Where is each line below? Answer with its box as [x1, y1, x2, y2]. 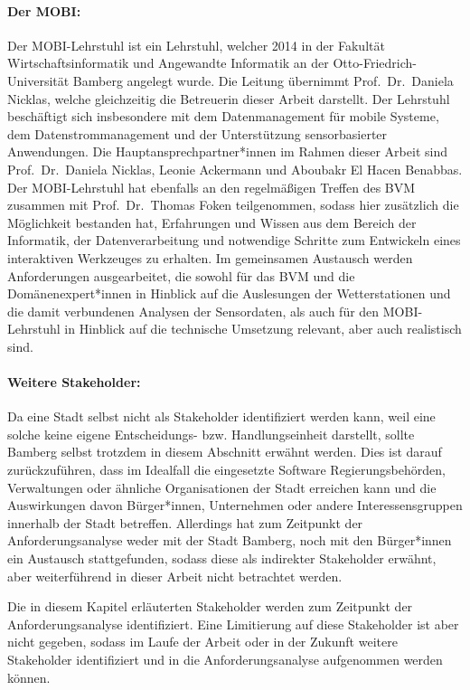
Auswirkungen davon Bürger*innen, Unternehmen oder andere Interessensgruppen [7, 496, 463, 515]
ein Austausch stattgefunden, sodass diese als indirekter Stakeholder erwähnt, [7, 549, 437, 568]
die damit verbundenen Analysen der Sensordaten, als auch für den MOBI [7, 301, 418, 320]
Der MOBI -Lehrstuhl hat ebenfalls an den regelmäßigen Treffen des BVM [7, 177, 416, 196]
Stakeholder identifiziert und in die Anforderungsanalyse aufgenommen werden [7, 650, 443, 668]
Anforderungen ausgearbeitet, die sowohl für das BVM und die [7, 266, 355, 285]
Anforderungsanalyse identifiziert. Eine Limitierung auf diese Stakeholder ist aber [7, 614, 459, 633]
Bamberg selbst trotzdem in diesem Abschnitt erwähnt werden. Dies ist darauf [7, 442, 442, 461]
